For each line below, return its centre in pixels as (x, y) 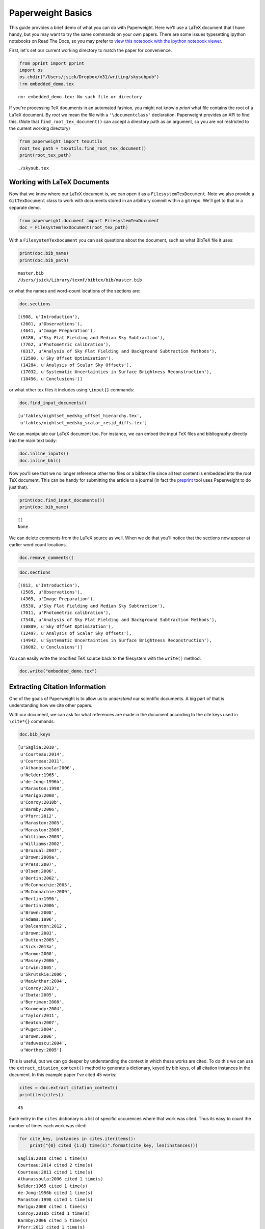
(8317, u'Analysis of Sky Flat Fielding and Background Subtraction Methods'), (119, 351)
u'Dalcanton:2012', (44, 926)
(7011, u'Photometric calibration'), (66, 613)
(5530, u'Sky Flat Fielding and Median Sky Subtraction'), (93, 606)
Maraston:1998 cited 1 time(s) (55, 1200)
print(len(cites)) (41, 1095)
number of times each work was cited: (48, 1125)
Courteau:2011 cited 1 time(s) (55, 1172)
